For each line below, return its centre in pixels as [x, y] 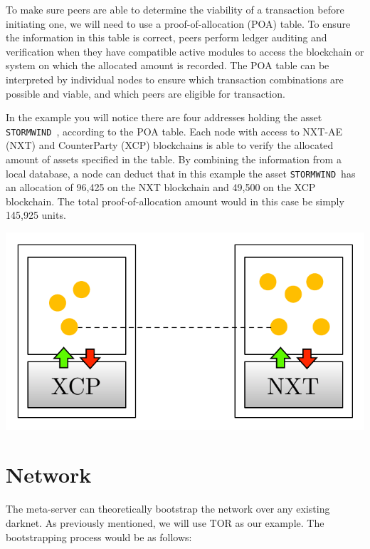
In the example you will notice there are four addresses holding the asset [164, 117]
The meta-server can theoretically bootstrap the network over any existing [168, 509]
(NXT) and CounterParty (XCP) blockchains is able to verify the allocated [170, 145]
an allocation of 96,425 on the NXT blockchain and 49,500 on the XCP [161, 187]
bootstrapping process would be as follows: [99, 537]
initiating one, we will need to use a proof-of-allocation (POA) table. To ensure [178, 23]
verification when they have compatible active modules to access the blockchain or [185, 51]
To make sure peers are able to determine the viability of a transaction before [175, 9]
